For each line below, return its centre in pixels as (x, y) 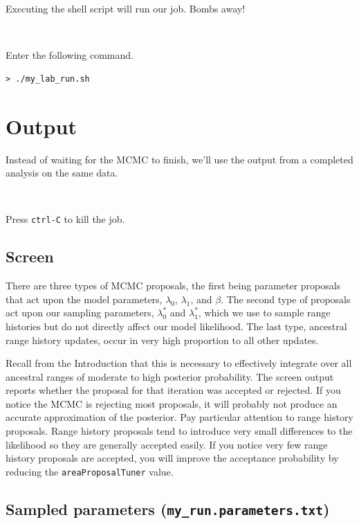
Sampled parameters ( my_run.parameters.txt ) (168, 508)
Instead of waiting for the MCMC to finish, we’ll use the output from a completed (179, 159)
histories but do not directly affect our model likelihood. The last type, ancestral (176, 326)
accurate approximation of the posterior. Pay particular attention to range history (179, 417)
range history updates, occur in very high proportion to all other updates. (162, 340)
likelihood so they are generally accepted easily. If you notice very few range (167, 444)
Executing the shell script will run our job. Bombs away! (126, 8)
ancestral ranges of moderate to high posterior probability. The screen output (170, 376)
